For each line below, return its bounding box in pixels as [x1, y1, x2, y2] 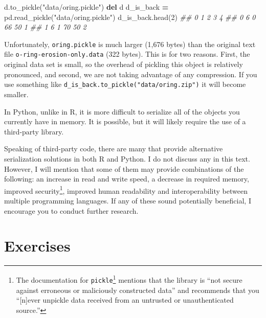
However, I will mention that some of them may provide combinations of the [4, 163, 244, 174]
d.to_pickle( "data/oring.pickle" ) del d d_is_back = [4, 2, 169, 12]
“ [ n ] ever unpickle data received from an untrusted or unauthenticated [16, 294, 234, 305]
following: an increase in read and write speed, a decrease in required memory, [4, 173, 249, 184]
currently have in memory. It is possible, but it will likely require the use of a [4, 116, 246, 127]
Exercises [4, 235, 71, 256]
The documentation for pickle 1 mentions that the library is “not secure [16, 273, 242, 285]
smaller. [4, 88, 29, 99]
